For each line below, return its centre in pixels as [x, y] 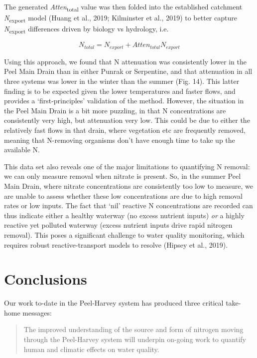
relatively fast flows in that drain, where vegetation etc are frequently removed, [125, 130]
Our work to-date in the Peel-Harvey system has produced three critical [114, 303]
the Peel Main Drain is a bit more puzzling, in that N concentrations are [115, 110]
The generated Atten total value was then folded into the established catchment [123, 7]
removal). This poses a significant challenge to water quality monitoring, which [124, 234]
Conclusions [46, 279]
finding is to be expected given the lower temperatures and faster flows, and [120, 91]
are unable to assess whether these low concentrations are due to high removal [123, 195]
